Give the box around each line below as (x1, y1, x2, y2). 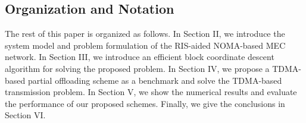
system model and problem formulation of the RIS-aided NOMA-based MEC (5, 39, 286, 51)
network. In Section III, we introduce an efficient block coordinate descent (5, 51, 274, 63)
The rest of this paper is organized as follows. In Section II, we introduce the (5, 27, 285, 40)
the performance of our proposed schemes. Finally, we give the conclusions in (5, 97, 285, 109)
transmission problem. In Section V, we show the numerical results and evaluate (5, 86, 297, 98)
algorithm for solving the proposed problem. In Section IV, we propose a (5, 62, 270, 74)
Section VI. (5, 109, 46, 121)
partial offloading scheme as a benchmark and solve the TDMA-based (27, 74, 282, 86)
